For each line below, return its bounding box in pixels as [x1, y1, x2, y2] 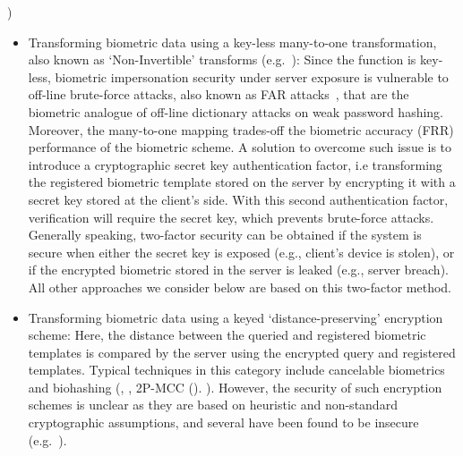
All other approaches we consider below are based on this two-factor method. [28, 277, 451, 296]
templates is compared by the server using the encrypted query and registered [28, 342, 456, 361]
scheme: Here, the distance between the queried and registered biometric [28, 325, 426, 344]
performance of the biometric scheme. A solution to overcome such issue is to [28, 138, 452, 156]
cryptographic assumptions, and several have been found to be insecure [28, 413, 419, 432]
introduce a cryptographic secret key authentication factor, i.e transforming [28, 155, 442, 173]
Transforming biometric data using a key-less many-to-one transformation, [28, 32, 437, 51]
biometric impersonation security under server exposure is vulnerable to [55, 67, 449, 86]
